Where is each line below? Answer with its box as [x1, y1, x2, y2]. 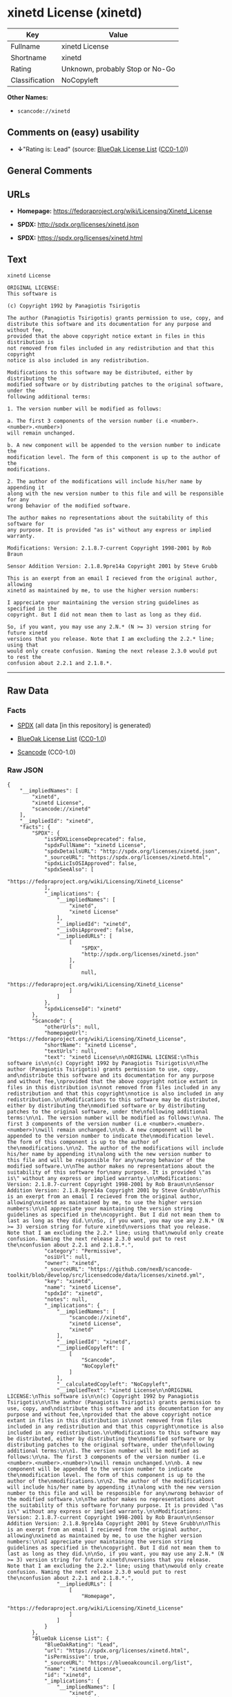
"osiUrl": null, [43, 1253, 91, 1260]
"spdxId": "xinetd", [43, 1289, 104, 1297]
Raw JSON [7, 765, 43, 775]
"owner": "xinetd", [43, 1260, 100, 1267]
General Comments [7, 165, 93, 177]
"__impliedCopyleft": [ [56, 1344, 126, 1351]
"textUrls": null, [43, 1047, 97, 1055]
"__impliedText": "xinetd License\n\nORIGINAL [56, 1386, 193, 1394]
